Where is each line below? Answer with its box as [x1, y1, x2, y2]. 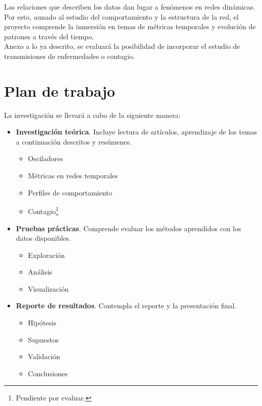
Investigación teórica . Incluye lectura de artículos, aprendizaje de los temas [16, 126, 257, 137]
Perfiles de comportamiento [28, 187, 112, 197]
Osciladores [28, 153, 63, 164]
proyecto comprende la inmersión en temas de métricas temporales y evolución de [4, 21, 256, 32]
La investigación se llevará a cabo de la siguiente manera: [4, 109, 181, 120]
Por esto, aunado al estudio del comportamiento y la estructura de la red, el [4, 11, 239, 22]
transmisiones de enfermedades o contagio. [4, 50, 135, 61]
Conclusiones [28, 368, 68, 378]
